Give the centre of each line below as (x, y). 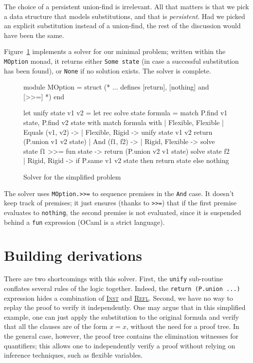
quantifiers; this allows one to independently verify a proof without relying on (120, 345)
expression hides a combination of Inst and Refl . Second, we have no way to (118, 298)
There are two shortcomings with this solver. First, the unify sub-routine (114, 279)
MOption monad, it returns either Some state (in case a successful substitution (121, 61)
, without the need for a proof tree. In (183, 326)
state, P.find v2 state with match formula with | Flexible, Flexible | (124, 122)
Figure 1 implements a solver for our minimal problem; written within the (115, 51)
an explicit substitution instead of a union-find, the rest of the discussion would (122, 26)
